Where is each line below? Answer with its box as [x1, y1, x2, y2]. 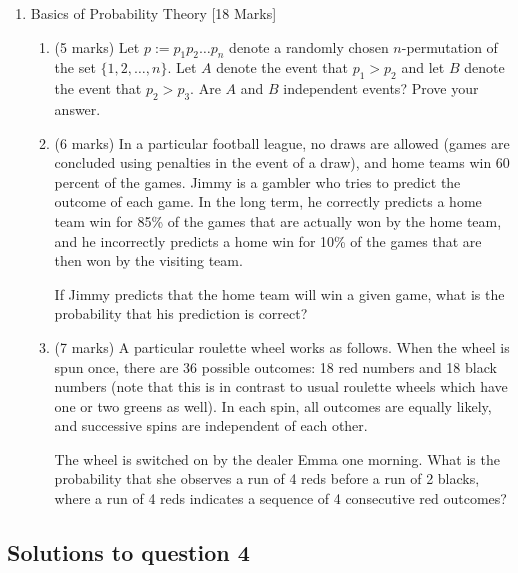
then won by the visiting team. [54, 250, 243, 271]
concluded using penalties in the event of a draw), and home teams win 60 [54, 152, 510, 173]
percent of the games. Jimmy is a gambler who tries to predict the [54, 171, 461, 192]
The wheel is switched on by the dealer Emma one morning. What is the [54, 448, 500, 469]
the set [54, 57, 96, 78]
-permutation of [401, 36, 498, 57]
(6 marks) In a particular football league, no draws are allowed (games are [54, 132, 510, 153]
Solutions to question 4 [7, 537, 250, 568]
